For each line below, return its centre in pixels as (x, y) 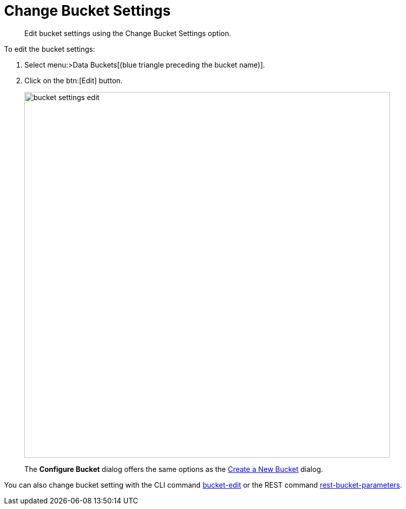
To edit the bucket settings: (50, 49)
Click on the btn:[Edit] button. (74, 80)
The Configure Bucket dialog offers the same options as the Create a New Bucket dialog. (174, 469)
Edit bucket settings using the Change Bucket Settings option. (128, 33)
